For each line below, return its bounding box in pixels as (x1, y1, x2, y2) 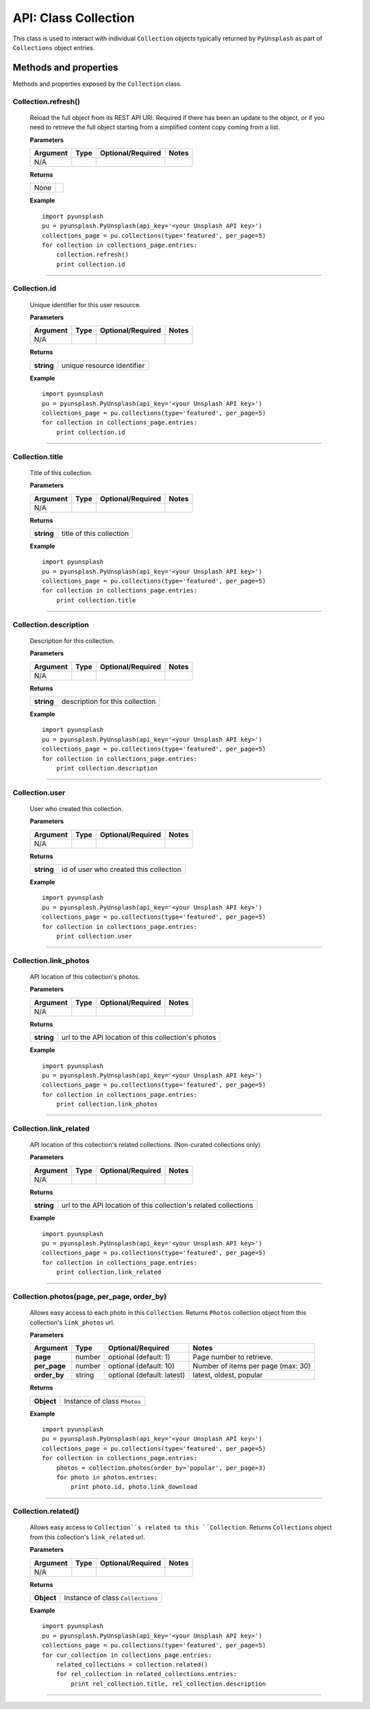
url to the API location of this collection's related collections (62, 1200, 254, 1210)
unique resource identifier (62, 361, 145, 370)
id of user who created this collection (62, 864, 182, 874)
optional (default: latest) (108, 1370, 185, 1380)
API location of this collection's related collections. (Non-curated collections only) (29, 1141, 260, 1149)
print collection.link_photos (56, 1100, 158, 1108)
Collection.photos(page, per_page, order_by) (12, 1292, 167, 1301)
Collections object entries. (12, 43, 95, 51)
